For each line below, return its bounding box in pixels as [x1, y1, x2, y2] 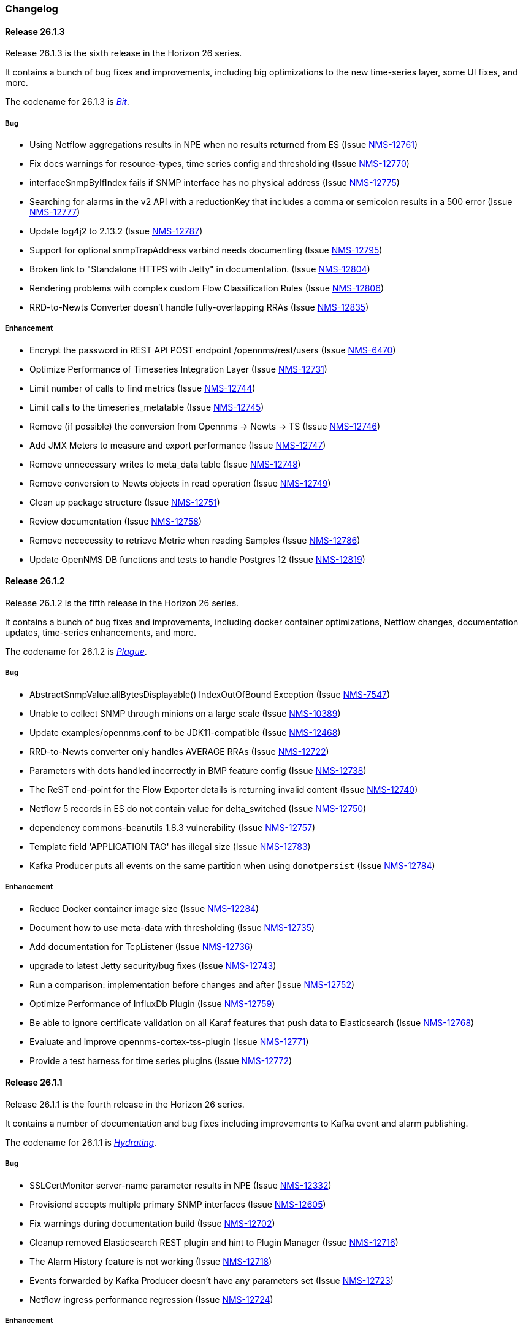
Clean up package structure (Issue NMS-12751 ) [29, 496, 220, 508]
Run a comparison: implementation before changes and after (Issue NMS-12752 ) [29, 979, 355, 990]
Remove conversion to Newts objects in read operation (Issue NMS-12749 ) [29, 477, 331, 488]
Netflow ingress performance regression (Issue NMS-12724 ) [29, 1294, 273, 1305]
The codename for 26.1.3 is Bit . [5, 96, 129, 107]
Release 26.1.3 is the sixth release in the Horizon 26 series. [5, 48, 242, 59]
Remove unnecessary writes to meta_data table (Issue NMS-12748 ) [29, 458, 301, 469]
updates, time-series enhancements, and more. [5, 627, 196, 638]
